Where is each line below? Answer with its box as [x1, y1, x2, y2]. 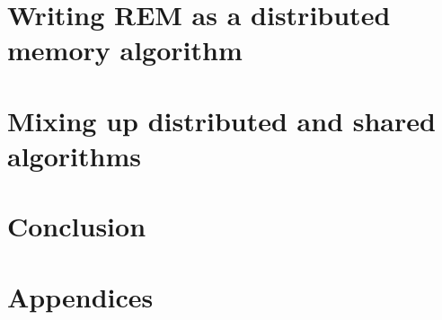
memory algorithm [7, 31, 243, 68]
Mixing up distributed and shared [7, 102, 436, 138]
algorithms [7, 137, 141, 173]
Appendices [7, 278, 154, 315]
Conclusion [7, 208, 146, 244]
